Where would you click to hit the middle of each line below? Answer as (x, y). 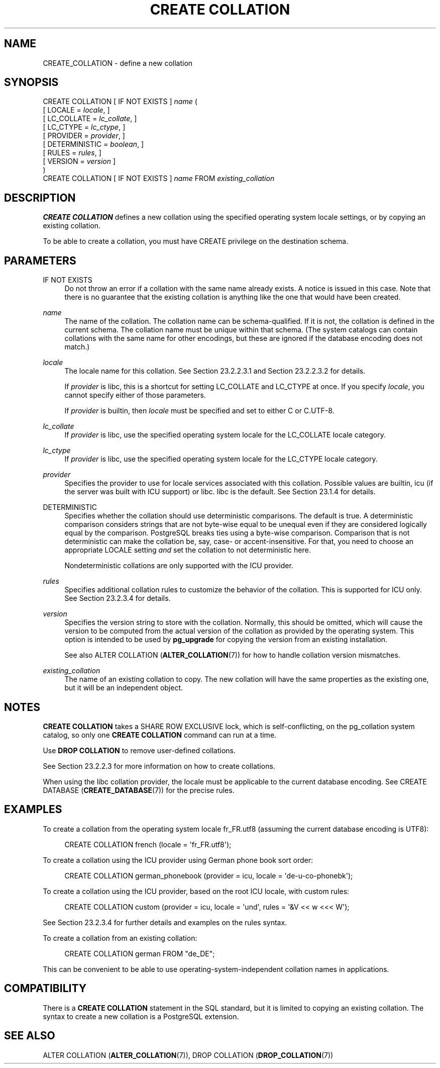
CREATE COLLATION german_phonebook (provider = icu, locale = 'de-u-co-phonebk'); (209, 875)
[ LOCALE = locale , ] (76, 110)
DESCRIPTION (40, 198)
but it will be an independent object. (124, 688)
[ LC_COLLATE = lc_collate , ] (90, 119)
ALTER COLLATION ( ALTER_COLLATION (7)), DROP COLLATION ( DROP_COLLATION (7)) (188, 1055)
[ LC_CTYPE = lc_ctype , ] (84, 127)
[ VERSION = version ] (79, 161)
